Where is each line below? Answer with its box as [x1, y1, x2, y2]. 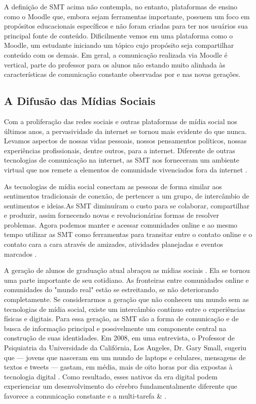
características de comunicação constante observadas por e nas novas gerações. [4, 69, 241, 79]
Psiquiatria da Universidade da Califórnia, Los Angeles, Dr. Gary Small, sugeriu [4, 342, 247, 353]
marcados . [4, 248, 37, 259]
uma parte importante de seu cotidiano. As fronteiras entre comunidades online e [4, 274, 249, 285]
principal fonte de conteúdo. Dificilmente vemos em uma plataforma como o [4, 30, 233, 40]
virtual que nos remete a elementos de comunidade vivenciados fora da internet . [4, 164, 248, 174]
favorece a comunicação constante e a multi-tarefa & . [4, 390, 167, 401]
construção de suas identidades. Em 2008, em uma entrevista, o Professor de [4, 333, 235, 343]
